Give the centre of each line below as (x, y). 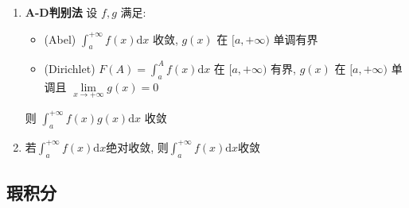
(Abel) (60, 39)
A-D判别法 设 (61, 12)
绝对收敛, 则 (137, 146)
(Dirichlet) (70, 68)
